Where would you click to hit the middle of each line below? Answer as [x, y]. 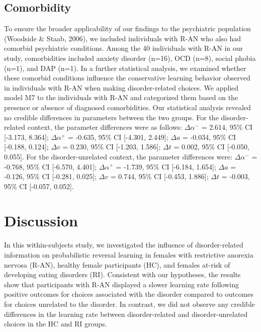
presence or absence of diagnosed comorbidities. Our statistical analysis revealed [127, 107]
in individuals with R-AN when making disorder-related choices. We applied [121, 87]
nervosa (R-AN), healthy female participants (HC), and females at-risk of [117, 264]
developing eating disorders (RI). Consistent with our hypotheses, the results [122, 274]
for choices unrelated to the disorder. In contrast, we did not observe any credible [129, 304]
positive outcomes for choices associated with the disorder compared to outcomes [129, 294]
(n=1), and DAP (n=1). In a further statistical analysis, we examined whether [125, 68]
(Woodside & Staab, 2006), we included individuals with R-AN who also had [123, 38]
